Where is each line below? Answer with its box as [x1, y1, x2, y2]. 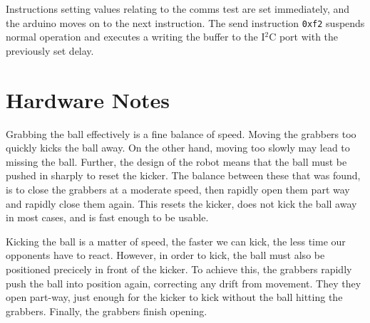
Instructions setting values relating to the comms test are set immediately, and [6, 1, 350, 16]
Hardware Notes [6, 85, 170, 114]
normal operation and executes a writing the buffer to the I [6, 29, 265, 44]
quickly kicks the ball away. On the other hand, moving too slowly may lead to [6, 140, 350, 155]
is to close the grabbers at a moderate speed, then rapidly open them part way [6, 181, 350, 196]
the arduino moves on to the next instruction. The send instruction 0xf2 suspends [6, 15, 365, 30]
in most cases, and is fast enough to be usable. [6, 210, 209, 225]
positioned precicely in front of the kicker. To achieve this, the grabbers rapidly [6, 261, 352, 276]
